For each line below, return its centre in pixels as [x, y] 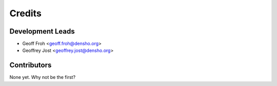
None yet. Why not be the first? [43, 77]
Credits [26, 13]
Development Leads [42, 31]
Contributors [31, 65]
